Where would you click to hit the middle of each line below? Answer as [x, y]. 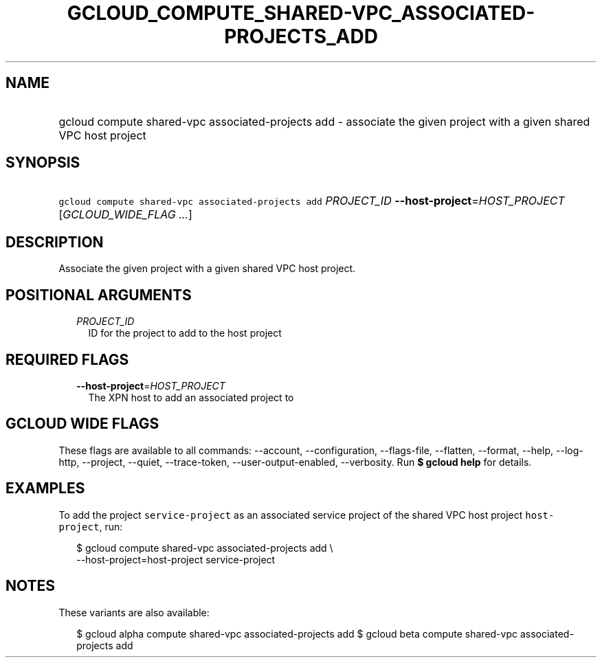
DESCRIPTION [55, 242]
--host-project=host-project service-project [176, 559]
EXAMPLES [45, 488]
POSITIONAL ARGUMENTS [99, 295]
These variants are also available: [134, 612]
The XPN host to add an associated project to [191, 397]
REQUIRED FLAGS [67, 359]
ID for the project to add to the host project [185, 333]
